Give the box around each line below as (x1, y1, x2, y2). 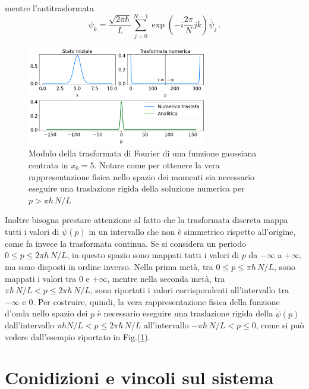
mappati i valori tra (5, 272, 77, 284)
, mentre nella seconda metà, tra (107, 272, 225, 284)
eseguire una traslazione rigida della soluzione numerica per (29, 182, 245, 194)
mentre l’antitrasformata (5, 2, 94, 14)
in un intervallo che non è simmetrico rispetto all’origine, (89, 225, 296, 238)
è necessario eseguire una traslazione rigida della (97, 307, 273, 319)
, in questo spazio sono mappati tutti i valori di (67, 249, 239, 261)
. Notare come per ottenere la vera (94, 158, 220, 171)
